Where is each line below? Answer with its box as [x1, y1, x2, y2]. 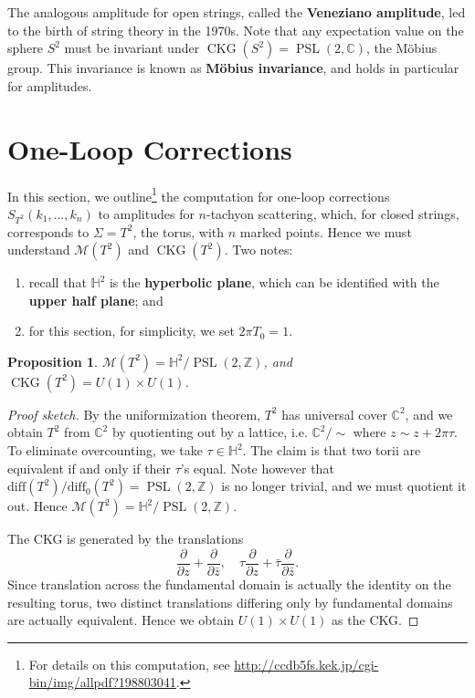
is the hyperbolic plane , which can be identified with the [109, 273, 439, 292]
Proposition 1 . [7, 351, 98, 370]
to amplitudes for [98, 203, 195, 223]
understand [7, 240, 70, 259]
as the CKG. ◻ [332, 610, 419, 630]
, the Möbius [365, 38, 438, 57]
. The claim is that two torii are [242, 441, 421, 460]
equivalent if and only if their [7, 458, 171, 477]
